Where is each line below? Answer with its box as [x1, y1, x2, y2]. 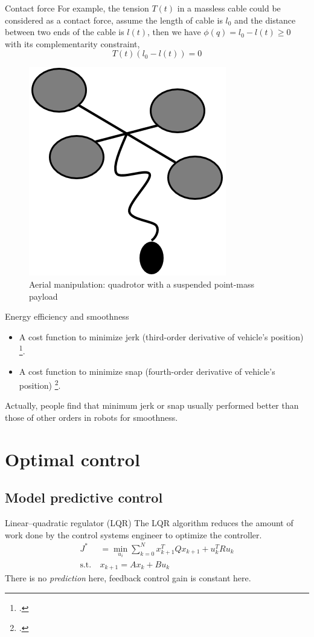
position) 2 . [19, 377, 61, 391]
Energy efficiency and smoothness [5, 310, 129, 323]
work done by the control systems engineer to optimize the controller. [5, 528, 262, 541]
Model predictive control [5, 488, 163, 507]
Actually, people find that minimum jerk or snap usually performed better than [5, 399, 299, 412]
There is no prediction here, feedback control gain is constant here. [5, 572, 251, 584]
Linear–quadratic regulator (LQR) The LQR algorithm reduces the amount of [5, 517, 293, 529]
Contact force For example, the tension [5, 2, 149, 14]
